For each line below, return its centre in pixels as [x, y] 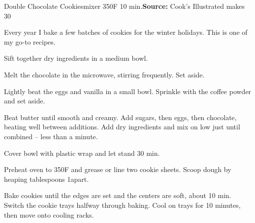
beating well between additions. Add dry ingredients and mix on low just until [122, 127]
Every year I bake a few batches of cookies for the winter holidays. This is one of [126, 32]
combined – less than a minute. [51, 136]
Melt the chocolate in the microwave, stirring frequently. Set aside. [104, 74]
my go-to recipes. [30, 41]
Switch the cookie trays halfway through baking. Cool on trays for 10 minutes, [122, 205]
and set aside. [25, 101]
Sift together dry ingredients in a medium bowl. [76, 58]
